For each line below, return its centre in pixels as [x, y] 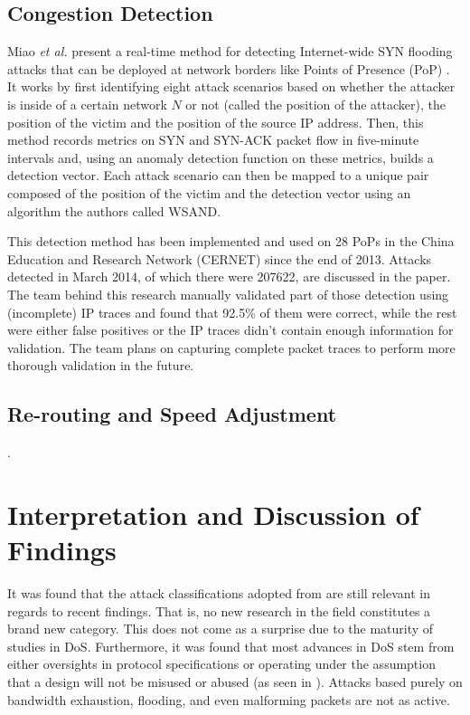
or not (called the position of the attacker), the [315, 104]
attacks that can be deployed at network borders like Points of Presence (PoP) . [229, 68]
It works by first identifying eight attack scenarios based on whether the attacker [231, 86]
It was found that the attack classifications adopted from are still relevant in [219, 593]
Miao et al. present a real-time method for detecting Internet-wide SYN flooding [230, 51]
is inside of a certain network [87, 104]
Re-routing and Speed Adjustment [172, 414]
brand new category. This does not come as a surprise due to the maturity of [221, 629]
